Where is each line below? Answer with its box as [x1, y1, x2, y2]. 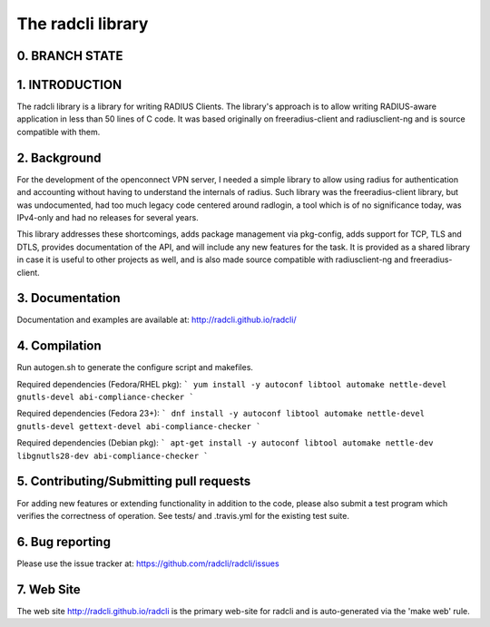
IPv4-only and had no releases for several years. [16, 211, 199, 222]
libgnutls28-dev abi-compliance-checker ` [16, 450, 209, 461]
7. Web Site [16, 582, 81, 597]
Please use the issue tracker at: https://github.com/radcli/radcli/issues [16, 558, 280, 569]
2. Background [16, 150, 102, 165]
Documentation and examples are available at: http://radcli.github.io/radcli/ [16, 314, 297, 326]
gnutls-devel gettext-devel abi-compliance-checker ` [16, 421, 261, 431]
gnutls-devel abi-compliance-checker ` [16, 392, 194, 403]
